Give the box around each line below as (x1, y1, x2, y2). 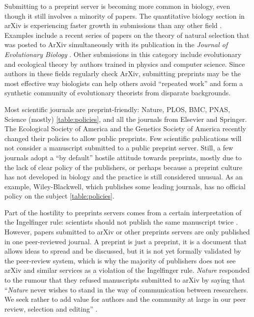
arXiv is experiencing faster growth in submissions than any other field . (4, 20, 222, 30)
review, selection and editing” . (4, 303, 98, 314)
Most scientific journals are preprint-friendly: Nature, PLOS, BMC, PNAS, (4, 104, 230, 114)
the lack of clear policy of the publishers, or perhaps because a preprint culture (4, 162, 242, 172)
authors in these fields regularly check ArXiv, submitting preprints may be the (4, 68, 241, 79)
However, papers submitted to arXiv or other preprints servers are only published (4, 227, 250, 237)
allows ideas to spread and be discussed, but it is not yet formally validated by (4, 246, 241, 256)
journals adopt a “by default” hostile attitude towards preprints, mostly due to (4, 152, 242, 162)
